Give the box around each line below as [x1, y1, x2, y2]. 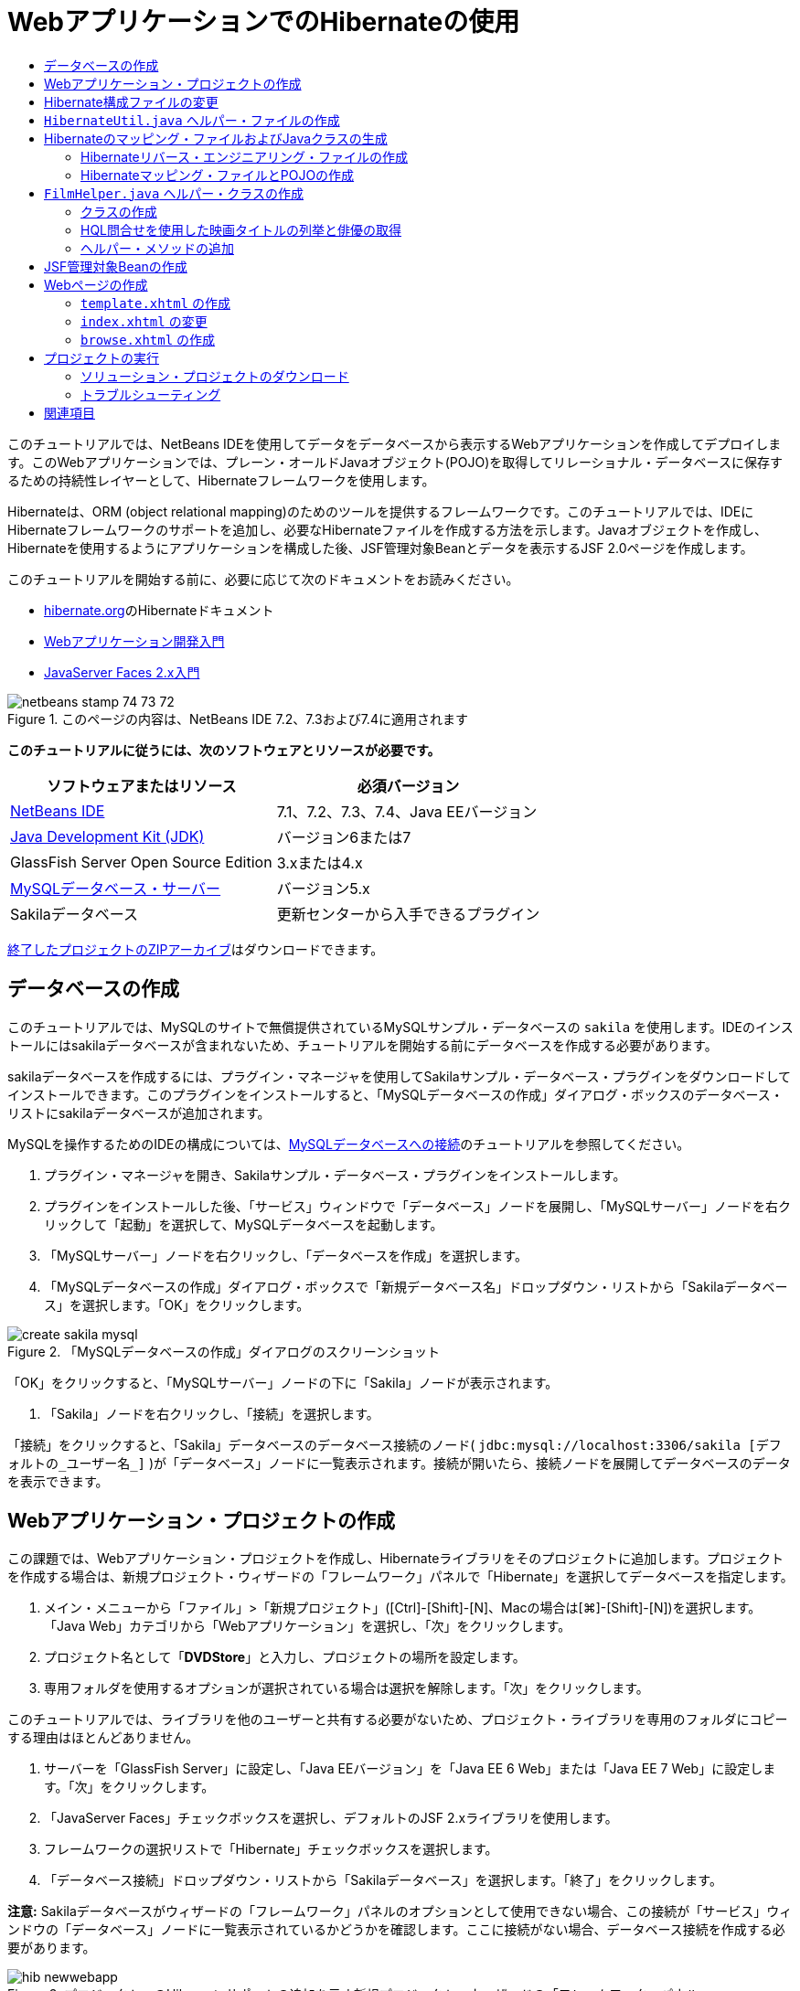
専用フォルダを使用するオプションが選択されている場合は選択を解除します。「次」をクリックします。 [44, 1680, 649, 1697]
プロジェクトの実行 [44, 349, 159, 366]
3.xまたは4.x [276, 853, 363, 872]
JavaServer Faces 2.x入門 [44, 664, 200, 680]
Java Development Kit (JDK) [10, 826, 205, 846]
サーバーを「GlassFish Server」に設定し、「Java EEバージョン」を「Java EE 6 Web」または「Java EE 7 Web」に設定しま [44, 1761, 776, 1777]
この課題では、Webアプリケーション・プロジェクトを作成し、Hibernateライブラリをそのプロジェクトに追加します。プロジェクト [7, 1550, 784, 1567]
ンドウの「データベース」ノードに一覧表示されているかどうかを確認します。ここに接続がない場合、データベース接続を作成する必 [7, 1922, 785, 1938]
